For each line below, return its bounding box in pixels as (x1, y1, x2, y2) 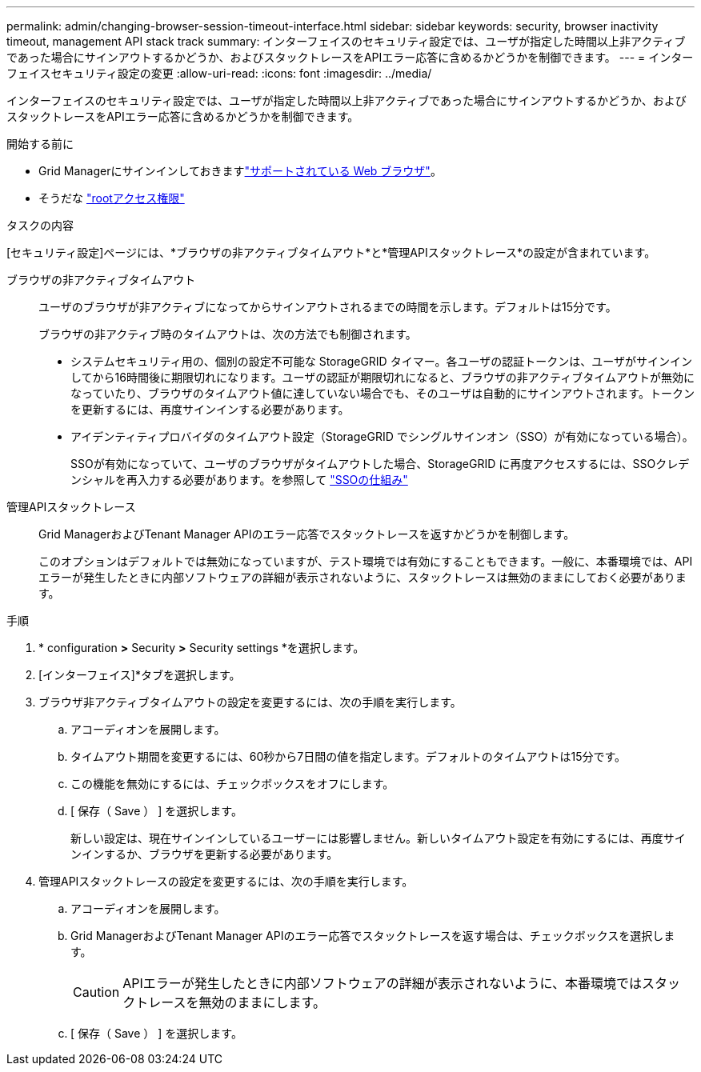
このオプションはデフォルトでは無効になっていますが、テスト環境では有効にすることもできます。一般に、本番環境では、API (38, 554, 693, 568)
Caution (73, 984, 120, 1000)
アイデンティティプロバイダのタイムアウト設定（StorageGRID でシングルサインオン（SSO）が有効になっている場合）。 (70, 430, 694, 443)
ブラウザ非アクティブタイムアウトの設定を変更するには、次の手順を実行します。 (38, 695, 462, 709)
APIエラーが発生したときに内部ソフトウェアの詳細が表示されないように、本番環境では (122, 975, 643, 991)
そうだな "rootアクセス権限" (38, 191, 185, 205)
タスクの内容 (6, 218, 74, 232)
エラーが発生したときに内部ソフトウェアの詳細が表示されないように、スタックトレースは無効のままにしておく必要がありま (38, 570, 687, 584)
